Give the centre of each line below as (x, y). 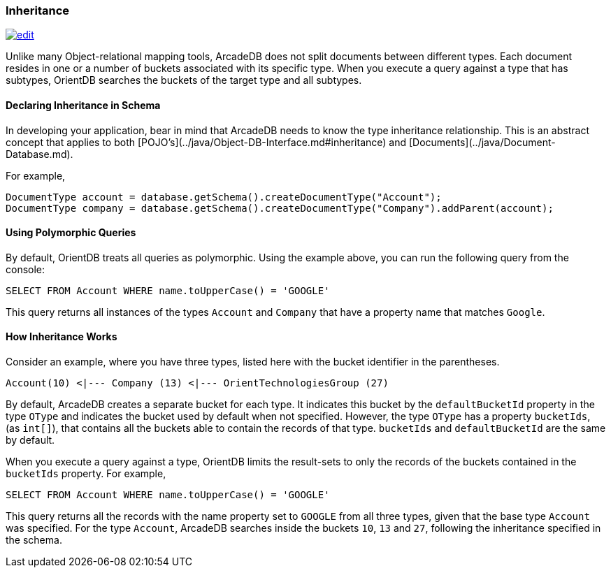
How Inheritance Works (62, 337)
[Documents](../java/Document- (482, 142)
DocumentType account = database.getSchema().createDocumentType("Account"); (224, 197)
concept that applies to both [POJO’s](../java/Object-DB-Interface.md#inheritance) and (206, 142)
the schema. (34, 540)
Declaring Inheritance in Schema (83, 105)
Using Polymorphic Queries (71, 233)
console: (26, 269)
